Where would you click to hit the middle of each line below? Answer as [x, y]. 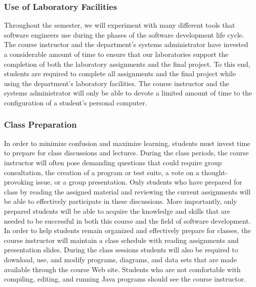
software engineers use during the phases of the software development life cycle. [124, 34]
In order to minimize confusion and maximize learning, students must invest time [127, 143]
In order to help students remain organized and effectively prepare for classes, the [128, 230]
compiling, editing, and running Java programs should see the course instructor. [125, 279]
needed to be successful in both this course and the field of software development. [128, 220]
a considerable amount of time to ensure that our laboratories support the [116, 54]
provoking [19, 182]
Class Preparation [41, 124]
